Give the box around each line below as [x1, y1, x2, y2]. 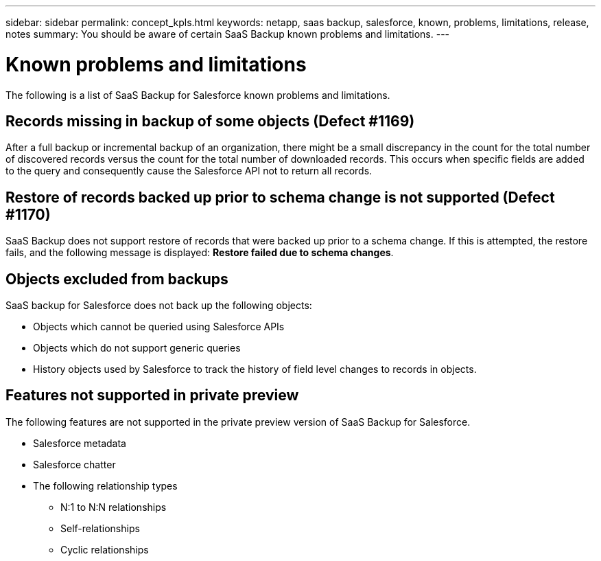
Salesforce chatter [33, 458, 116, 470]
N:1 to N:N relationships [60, 501, 167, 513]
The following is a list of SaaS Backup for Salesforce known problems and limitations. [5, 89, 390, 101]
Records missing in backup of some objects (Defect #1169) [5, 112, 415, 130]
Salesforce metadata [33, 437, 126, 449]
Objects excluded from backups [5, 270, 228, 288]
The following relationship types [33, 479, 178, 492]
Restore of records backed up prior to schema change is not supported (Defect [5, 188, 555, 206]
